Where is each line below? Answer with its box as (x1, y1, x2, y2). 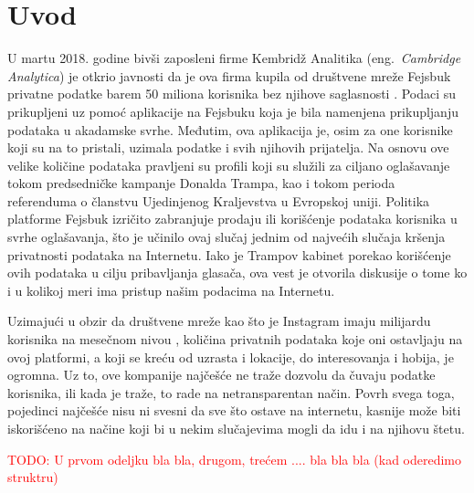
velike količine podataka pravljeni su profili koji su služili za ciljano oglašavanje (7, 155, 450, 174)
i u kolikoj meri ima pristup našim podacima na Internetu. (7, 280, 335, 299)
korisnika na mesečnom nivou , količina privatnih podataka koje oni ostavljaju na (7, 330, 463, 349)
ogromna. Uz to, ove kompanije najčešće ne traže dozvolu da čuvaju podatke (7, 365, 436, 384)
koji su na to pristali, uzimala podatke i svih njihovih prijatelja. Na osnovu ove (7, 138, 449, 157)
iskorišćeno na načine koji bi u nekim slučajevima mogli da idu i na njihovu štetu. (7, 419, 465, 437)
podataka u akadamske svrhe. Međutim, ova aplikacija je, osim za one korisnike (7, 120, 453, 139)
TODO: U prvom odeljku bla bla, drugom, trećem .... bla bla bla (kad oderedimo (7, 449, 462, 468)
